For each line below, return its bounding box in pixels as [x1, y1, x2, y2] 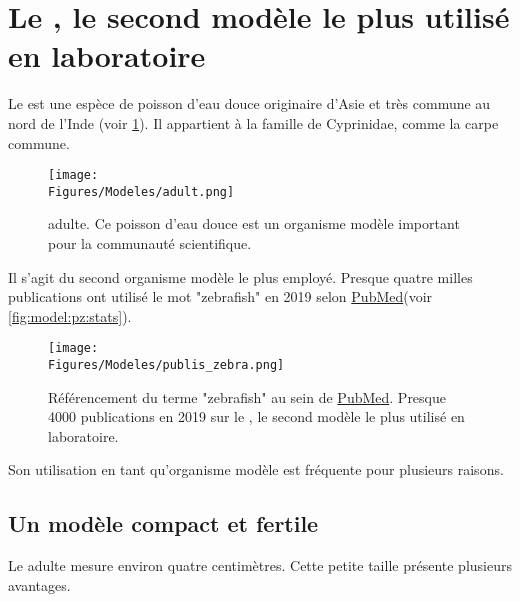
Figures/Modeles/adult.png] [48, 184, 235, 199]
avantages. [8, 574, 71, 595]
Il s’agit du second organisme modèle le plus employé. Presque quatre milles [8, 266, 473, 287]
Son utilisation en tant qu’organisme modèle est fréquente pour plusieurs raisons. [8, 459, 504, 480]
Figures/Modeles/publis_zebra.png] [48, 358, 285, 373]
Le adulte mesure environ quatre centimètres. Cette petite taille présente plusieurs [8, 555, 512, 576]
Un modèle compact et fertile [8, 508, 319, 539]
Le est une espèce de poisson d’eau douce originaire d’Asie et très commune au [8, 93, 491, 114]
